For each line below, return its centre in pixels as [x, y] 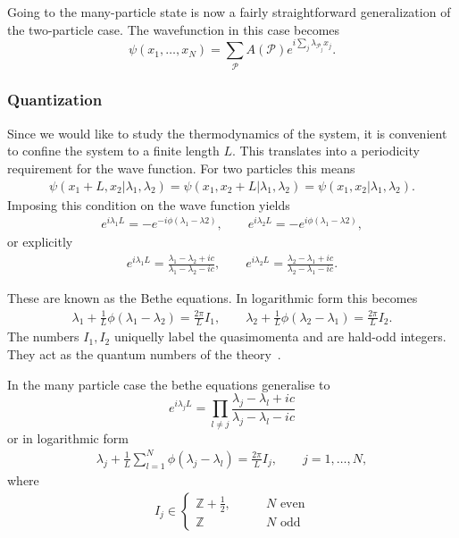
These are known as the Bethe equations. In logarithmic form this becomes [213, 298]
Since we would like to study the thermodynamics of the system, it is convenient [227, 133]
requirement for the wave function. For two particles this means [181, 168]
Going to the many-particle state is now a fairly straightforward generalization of [229, 12]
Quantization [55, 100]
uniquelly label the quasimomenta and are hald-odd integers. [280, 336]
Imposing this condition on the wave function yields [149, 204]
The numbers [43, 336]
